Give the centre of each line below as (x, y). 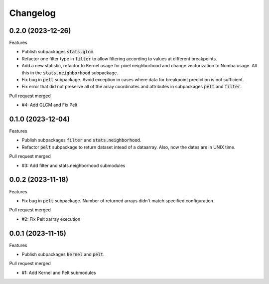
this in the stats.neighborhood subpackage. (70, 73)
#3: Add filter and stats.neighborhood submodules (73, 165)
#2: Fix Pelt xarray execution (51, 219)
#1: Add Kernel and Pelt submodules (59, 273)
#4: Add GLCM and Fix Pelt (50, 105)
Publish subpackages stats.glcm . (58, 52)
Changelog (32, 13)
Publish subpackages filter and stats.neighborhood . (81, 140)
